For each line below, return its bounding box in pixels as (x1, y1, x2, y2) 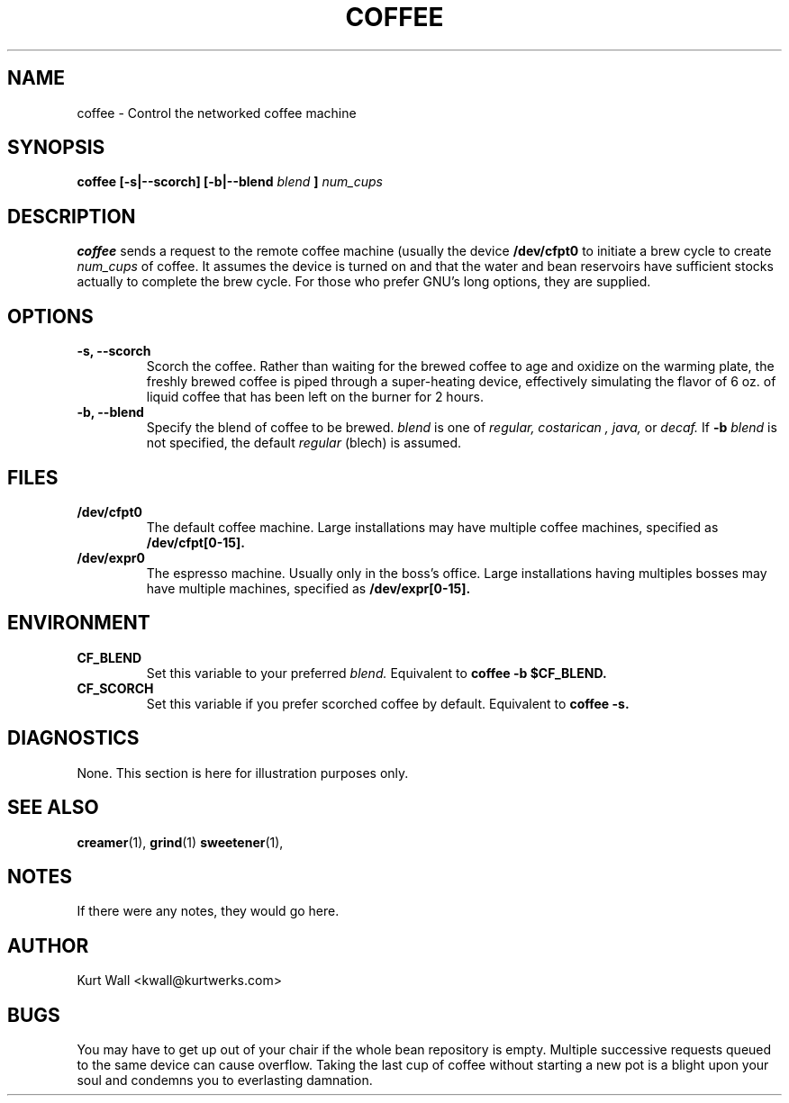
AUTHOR (7, 934, 89, 957)
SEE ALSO (7, 796, 99, 819)
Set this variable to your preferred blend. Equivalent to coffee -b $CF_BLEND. (146, 665, 607, 681)
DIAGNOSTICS (7, 727, 140, 750)
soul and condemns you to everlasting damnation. (77, 1072, 373, 1089)
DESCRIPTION (7, 204, 136, 228)
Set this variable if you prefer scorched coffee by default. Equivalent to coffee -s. (146, 695, 630, 711)
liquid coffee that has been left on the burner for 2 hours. (146, 389, 485, 405)
